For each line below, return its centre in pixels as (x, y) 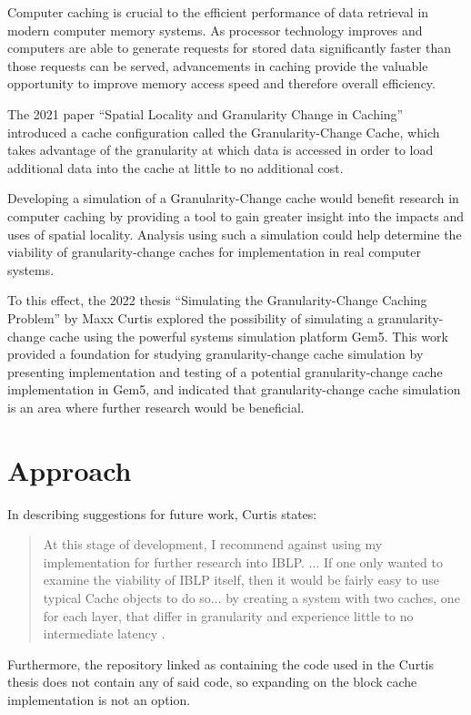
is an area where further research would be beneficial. (156, 407)
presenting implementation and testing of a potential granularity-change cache (225, 371)
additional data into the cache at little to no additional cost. (175, 167)
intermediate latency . (104, 633)
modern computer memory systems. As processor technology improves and (215, 30)
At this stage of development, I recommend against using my (213, 544)
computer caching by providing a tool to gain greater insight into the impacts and (235, 215)
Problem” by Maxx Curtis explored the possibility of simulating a (190, 317)
